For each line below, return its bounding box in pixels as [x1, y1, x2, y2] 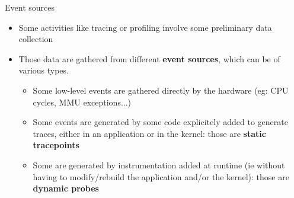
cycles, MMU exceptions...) [33, 95, 132, 108]
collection [18, 33, 53, 45]
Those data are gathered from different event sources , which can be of [18, 52, 280, 65]
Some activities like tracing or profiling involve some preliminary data [18, 21, 272, 33]
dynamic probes [33, 182, 99, 194]
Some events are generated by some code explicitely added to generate [33, 116, 288, 128]
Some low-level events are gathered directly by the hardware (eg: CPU [33, 84, 289, 96]
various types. [18, 64, 69, 76]
